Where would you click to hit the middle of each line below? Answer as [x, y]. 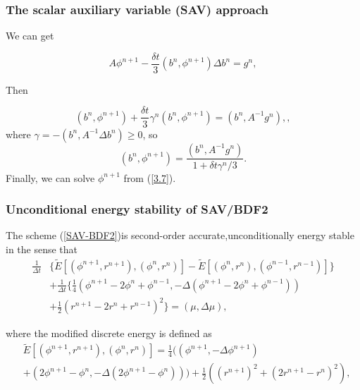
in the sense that [42, 249]
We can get [30, 36]
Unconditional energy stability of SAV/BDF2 [137, 209]
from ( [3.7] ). [150, 177]
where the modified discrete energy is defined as [109, 333]
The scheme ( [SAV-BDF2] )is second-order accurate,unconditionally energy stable [180, 235]
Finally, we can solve [50, 177]
